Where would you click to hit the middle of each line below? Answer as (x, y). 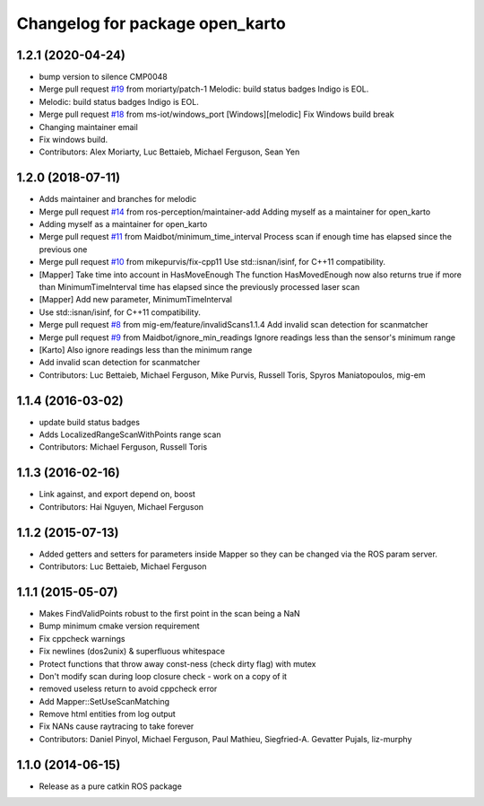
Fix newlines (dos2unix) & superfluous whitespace (132, 652)
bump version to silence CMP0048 (103, 77)
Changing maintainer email (88, 127)
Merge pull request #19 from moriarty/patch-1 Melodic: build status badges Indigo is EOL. (204, 89)
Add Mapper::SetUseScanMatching (104, 701)
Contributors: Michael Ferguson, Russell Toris (123, 447)
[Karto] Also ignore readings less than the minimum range (146, 350)
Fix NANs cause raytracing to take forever (117, 726)
